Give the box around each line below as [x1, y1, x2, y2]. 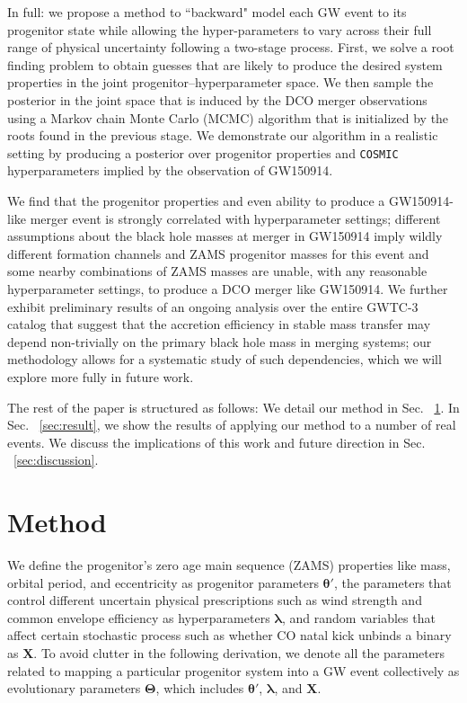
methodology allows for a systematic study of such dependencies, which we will [7, 350, 442, 369]
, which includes [155, 679, 244, 698]
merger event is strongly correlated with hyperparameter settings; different [30, 209, 441, 227]
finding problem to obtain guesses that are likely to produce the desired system [7, 55, 443, 74]
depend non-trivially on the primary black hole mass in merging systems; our [7, 332, 432, 351]
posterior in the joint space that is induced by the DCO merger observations [7, 90, 427, 109]
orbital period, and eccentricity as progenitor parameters [7, 573, 319, 592]
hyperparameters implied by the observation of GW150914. [7, 161, 333, 180]
